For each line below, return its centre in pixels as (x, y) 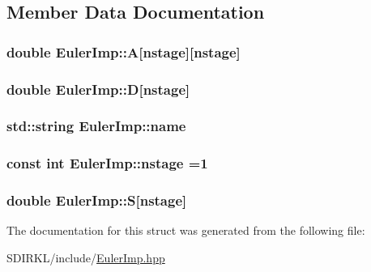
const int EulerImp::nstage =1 (107, 163)
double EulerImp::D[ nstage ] (98, 89)
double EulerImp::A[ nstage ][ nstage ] (124, 51)
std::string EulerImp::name (96, 126)
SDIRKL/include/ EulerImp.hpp (86, 257)
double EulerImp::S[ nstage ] (97, 200)
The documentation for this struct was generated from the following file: (186, 230)
